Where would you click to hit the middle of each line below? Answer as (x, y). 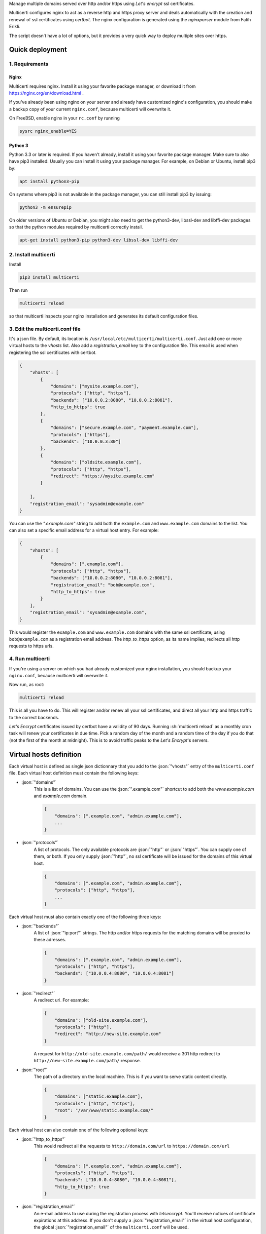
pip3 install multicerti (50, 277)
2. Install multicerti (32, 254)
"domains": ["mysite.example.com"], (95, 386)
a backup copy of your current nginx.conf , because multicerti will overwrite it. (90, 109)
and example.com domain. (61, 796)
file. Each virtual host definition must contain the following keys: (74, 773)
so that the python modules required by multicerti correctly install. (76, 227)
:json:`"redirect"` (38, 993)
